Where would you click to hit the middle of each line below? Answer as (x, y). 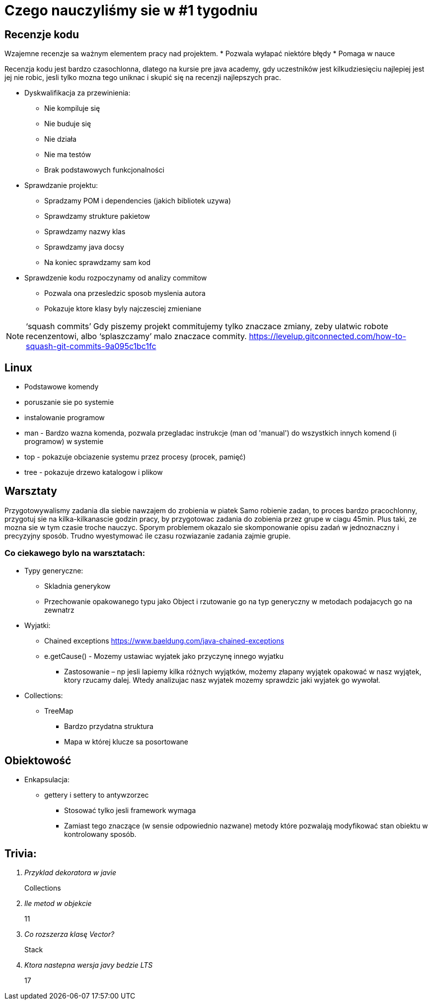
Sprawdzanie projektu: (61, 185)
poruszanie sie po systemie (69, 402)
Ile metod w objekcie (58, 904)
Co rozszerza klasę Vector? (70, 934)
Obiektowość (38, 761)
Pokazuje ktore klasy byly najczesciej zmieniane (123, 309)
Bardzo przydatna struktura (109, 726)
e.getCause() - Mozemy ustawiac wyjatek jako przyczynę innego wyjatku (164, 656)
